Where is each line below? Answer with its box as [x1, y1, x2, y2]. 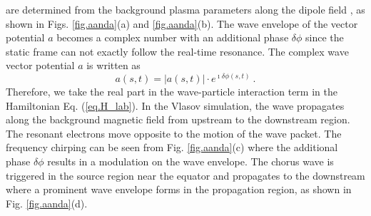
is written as [86, 58, 141, 73]
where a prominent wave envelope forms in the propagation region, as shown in [6, 182, 352, 197]
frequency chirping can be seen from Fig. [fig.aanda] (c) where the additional [6, 140, 338, 155]
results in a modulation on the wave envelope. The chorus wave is [47, 153, 334, 168]
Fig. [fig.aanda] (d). [6, 195, 88, 210]
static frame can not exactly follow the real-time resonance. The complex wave [6, 43, 349, 58]
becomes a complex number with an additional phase [56, 30, 289, 45]
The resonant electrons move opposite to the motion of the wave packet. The [6, 125, 342, 140]
